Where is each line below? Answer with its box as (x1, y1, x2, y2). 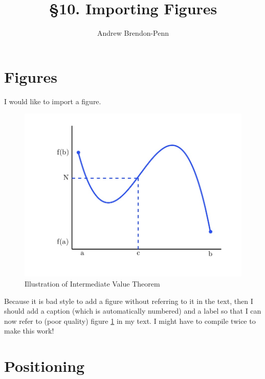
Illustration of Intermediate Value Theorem (25, 278, 160, 289)
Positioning (4, 356, 85, 376)
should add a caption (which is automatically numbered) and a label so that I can (4, 305, 261, 316)
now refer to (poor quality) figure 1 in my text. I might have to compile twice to (4, 315, 256, 326)
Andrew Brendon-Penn (97, 28, 169, 38)
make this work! (4, 325, 54, 336)
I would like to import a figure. (4, 96, 101, 106)
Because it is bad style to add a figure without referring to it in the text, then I (4, 295, 253, 306)
